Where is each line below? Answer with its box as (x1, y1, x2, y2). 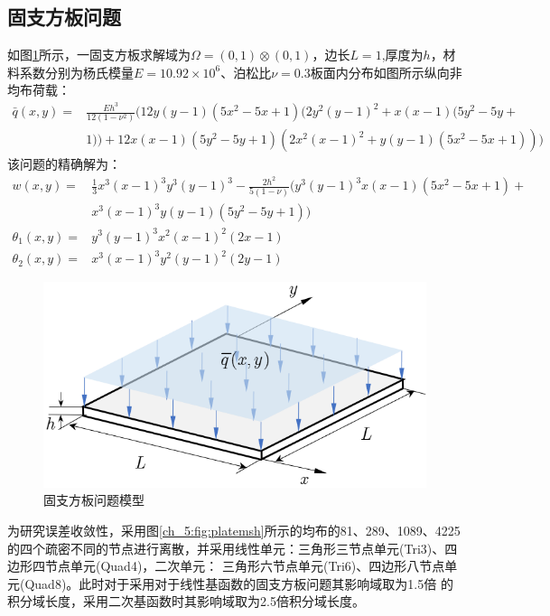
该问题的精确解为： (7, 154, 121, 173)
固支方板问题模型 (43, 490, 144, 509)
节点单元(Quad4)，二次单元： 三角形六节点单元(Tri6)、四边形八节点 (44, 556, 445, 575)
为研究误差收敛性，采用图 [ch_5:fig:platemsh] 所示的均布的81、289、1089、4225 (7, 521, 461, 540)
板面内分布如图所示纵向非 (310, 62, 462, 81)
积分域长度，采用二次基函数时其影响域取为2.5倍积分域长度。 (7, 592, 365, 611)
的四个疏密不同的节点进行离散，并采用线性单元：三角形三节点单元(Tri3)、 (7, 538, 445, 557)
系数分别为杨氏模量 (19, 62, 134, 81)
